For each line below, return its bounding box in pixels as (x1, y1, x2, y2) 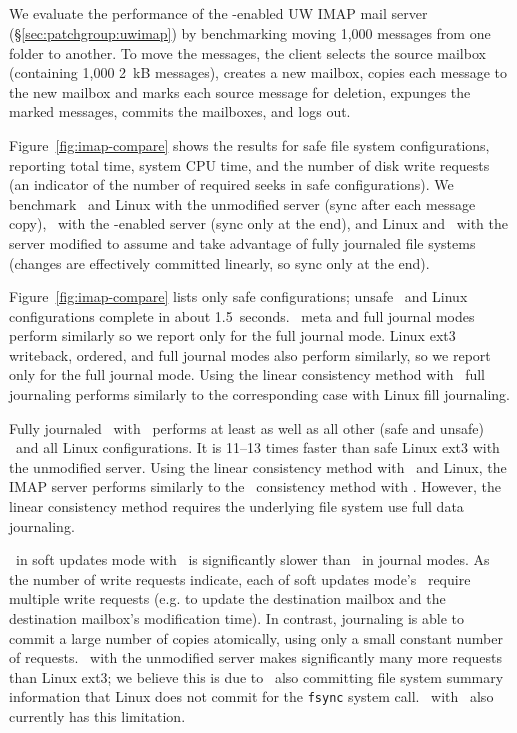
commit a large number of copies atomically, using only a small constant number (9, 627, 503, 648)
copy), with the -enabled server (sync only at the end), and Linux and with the (9, 213, 508, 234)
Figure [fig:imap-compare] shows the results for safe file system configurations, (9, 134, 490, 155)
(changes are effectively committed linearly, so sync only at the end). (9, 252, 430, 273)
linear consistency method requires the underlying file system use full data (9, 496, 464, 517)
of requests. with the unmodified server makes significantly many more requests (9, 647, 503, 668)
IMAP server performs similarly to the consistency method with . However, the (9, 476, 501, 497)
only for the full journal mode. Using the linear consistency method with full (9, 364, 486, 385)
